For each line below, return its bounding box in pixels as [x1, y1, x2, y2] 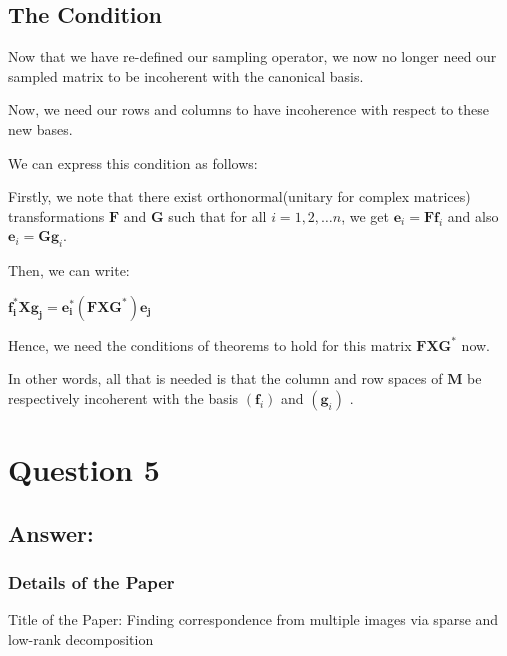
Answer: [8, 517, 94, 548]
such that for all [168, 205, 267, 226]
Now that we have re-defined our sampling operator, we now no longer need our [8, 46, 497, 67]
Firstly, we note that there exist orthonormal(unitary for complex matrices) [8, 186, 471, 207]
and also [447, 205, 499, 226]
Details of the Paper [8, 570, 175, 595]
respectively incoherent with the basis [8, 387, 239, 408]
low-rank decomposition [8, 628, 154, 649]
